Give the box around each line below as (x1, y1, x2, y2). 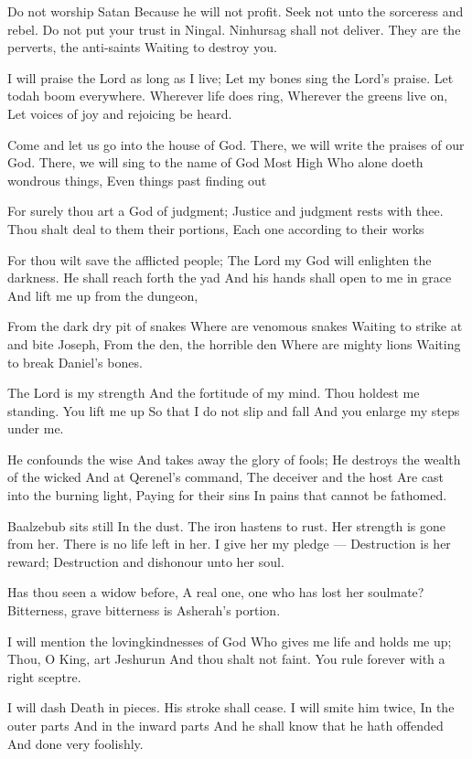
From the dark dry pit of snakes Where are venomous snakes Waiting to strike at (7, 316, 463, 336)
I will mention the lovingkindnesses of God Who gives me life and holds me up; (7, 631, 452, 650)
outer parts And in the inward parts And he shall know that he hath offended (7, 716, 444, 734)
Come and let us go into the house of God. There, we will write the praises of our (7, 134, 465, 154)
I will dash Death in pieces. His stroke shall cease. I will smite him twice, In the (7, 698, 455, 717)
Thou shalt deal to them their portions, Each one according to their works (7, 219, 424, 238)
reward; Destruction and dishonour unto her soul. (7, 551, 284, 571)
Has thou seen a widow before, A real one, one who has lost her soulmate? (7, 583, 424, 602)
